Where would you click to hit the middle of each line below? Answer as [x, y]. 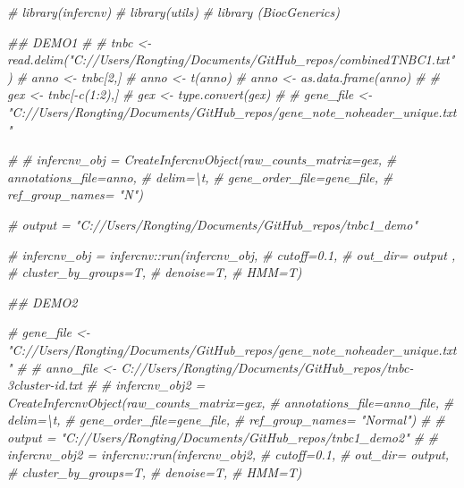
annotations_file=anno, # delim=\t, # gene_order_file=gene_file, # [200, 177]
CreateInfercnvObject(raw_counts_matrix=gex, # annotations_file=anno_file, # [231, 402]
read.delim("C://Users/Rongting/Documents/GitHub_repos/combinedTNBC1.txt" [231, 59]
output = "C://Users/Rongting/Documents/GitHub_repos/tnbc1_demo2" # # [223, 437]
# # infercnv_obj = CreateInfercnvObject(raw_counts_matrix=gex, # [202, 160]
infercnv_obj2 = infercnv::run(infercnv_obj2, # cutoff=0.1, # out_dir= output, [228, 454]
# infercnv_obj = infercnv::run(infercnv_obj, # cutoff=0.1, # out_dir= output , [232, 254]
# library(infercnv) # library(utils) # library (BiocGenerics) [173, 12]
